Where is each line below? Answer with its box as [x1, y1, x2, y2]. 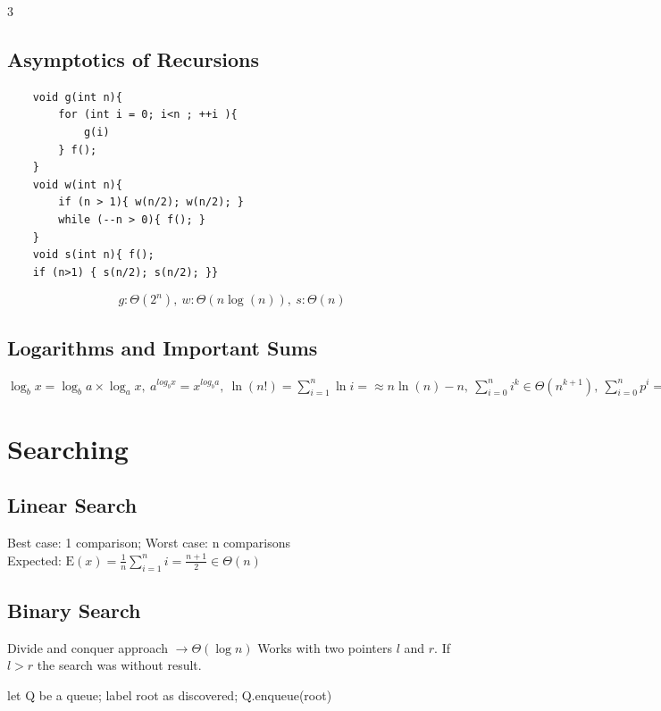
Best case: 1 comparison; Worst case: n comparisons [7, 533, 290, 552]
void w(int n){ [32, 178, 122, 191]
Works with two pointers [257, 638, 392, 657]
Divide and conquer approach [7, 638, 168, 657]
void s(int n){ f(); [32, 248, 155, 262]
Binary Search [7, 596, 141, 623]
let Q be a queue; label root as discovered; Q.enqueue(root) [7, 685, 332, 704]
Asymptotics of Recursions [7, 45, 259, 72]
